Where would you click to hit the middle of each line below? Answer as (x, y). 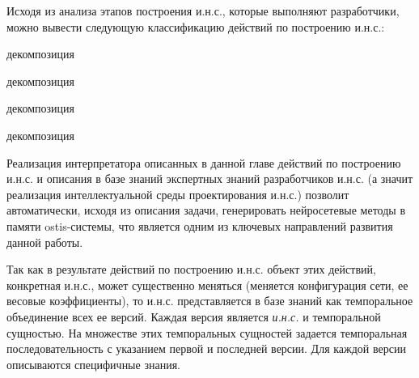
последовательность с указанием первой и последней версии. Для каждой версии (206, 348)
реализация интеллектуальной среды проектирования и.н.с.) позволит (178, 194)
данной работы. (45, 242)
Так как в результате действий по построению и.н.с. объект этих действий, (191, 269)
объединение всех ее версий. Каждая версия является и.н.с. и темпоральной (194, 316)
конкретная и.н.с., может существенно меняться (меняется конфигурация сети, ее (207, 285)
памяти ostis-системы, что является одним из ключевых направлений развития (200, 225)
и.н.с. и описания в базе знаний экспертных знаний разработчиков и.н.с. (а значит (210, 178)
